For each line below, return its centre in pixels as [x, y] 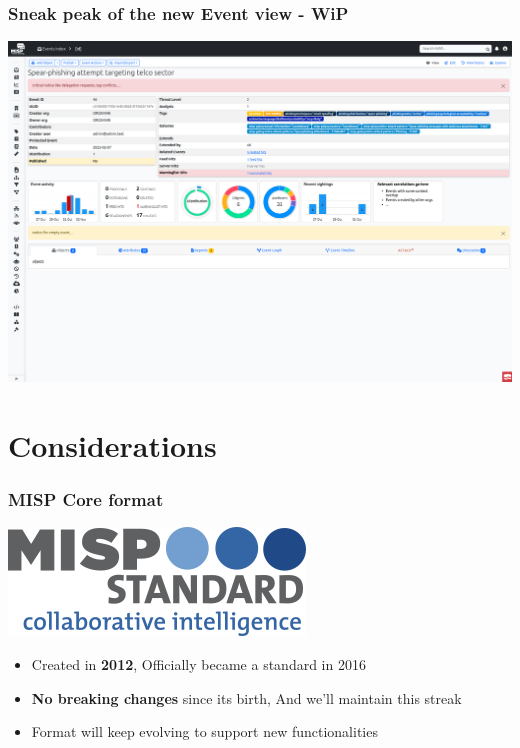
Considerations [112, 445]
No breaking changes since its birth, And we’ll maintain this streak [246, 697]
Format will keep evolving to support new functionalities [204, 731]
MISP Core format [86, 499]
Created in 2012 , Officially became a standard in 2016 [198, 664]
